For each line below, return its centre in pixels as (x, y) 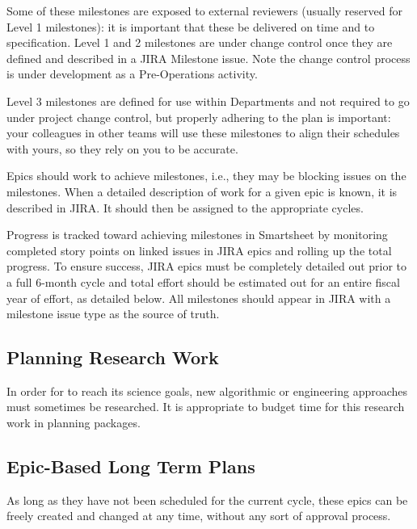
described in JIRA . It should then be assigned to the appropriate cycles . (185, 207)
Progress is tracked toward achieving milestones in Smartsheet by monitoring (197, 235)
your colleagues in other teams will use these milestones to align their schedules (203, 133)
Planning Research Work (113, 357)
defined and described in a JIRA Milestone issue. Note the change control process (208, 58)
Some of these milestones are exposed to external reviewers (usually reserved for (204, 10)
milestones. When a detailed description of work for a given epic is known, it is (202, 191)
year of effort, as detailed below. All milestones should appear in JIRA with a (199, 298)
